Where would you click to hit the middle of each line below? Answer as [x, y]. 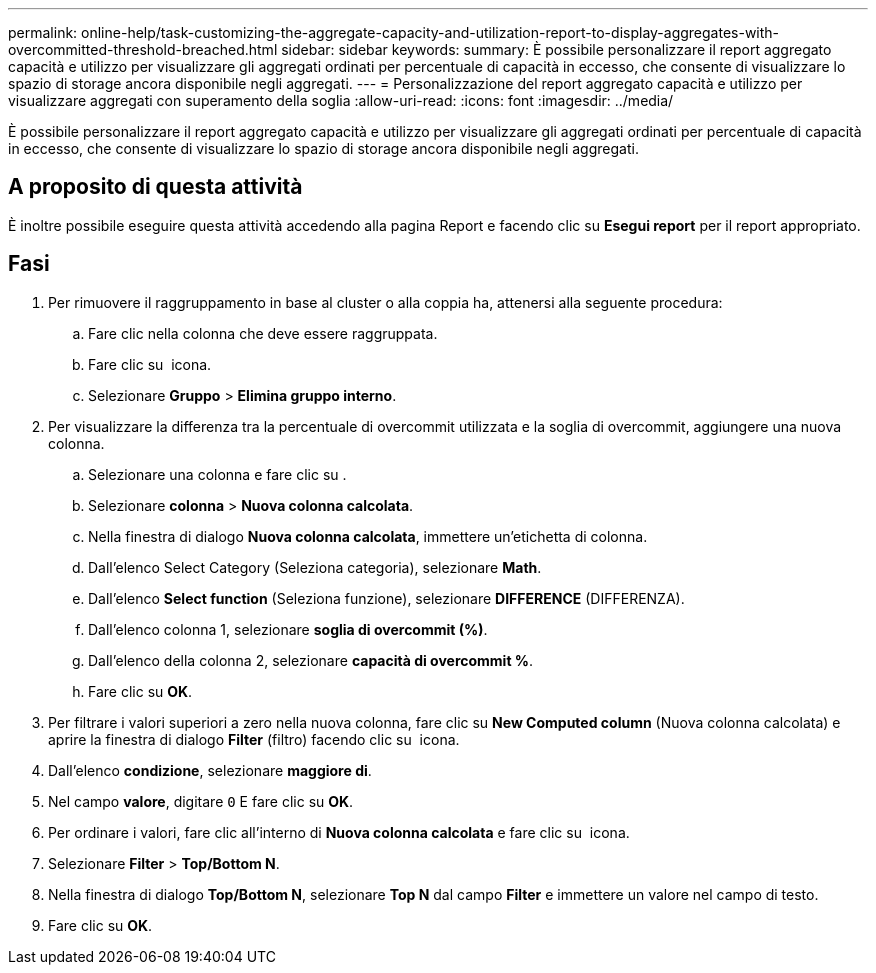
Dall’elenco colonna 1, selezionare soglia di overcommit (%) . [288, 629]
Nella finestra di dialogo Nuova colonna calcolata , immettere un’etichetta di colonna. [368, 536]
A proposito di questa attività [155, 187]
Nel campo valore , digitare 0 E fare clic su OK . [201, 801]
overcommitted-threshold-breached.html [143, 49]
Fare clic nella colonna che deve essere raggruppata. [263, 333]
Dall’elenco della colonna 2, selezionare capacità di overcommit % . [311, 660]
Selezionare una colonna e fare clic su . [217, 474]
